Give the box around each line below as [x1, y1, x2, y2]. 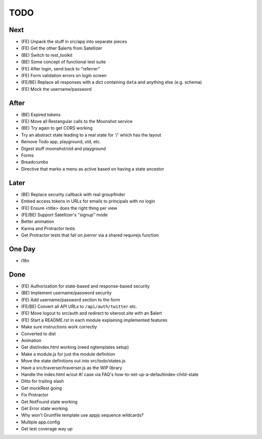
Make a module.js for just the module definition [21, 351, 115, 357]
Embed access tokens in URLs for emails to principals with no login [21, 198, 155, 204]
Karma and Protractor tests [21, 225, 75, 231]
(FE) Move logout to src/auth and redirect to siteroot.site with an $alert [21, 310, 162, 316]
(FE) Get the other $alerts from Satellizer [21, 45, 102, 51]
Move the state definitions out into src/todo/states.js [21, 358, 126, 364]
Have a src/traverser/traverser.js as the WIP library [21, 365, 122, 371]
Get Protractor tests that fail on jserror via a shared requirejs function [21, 232, 159, 238]
